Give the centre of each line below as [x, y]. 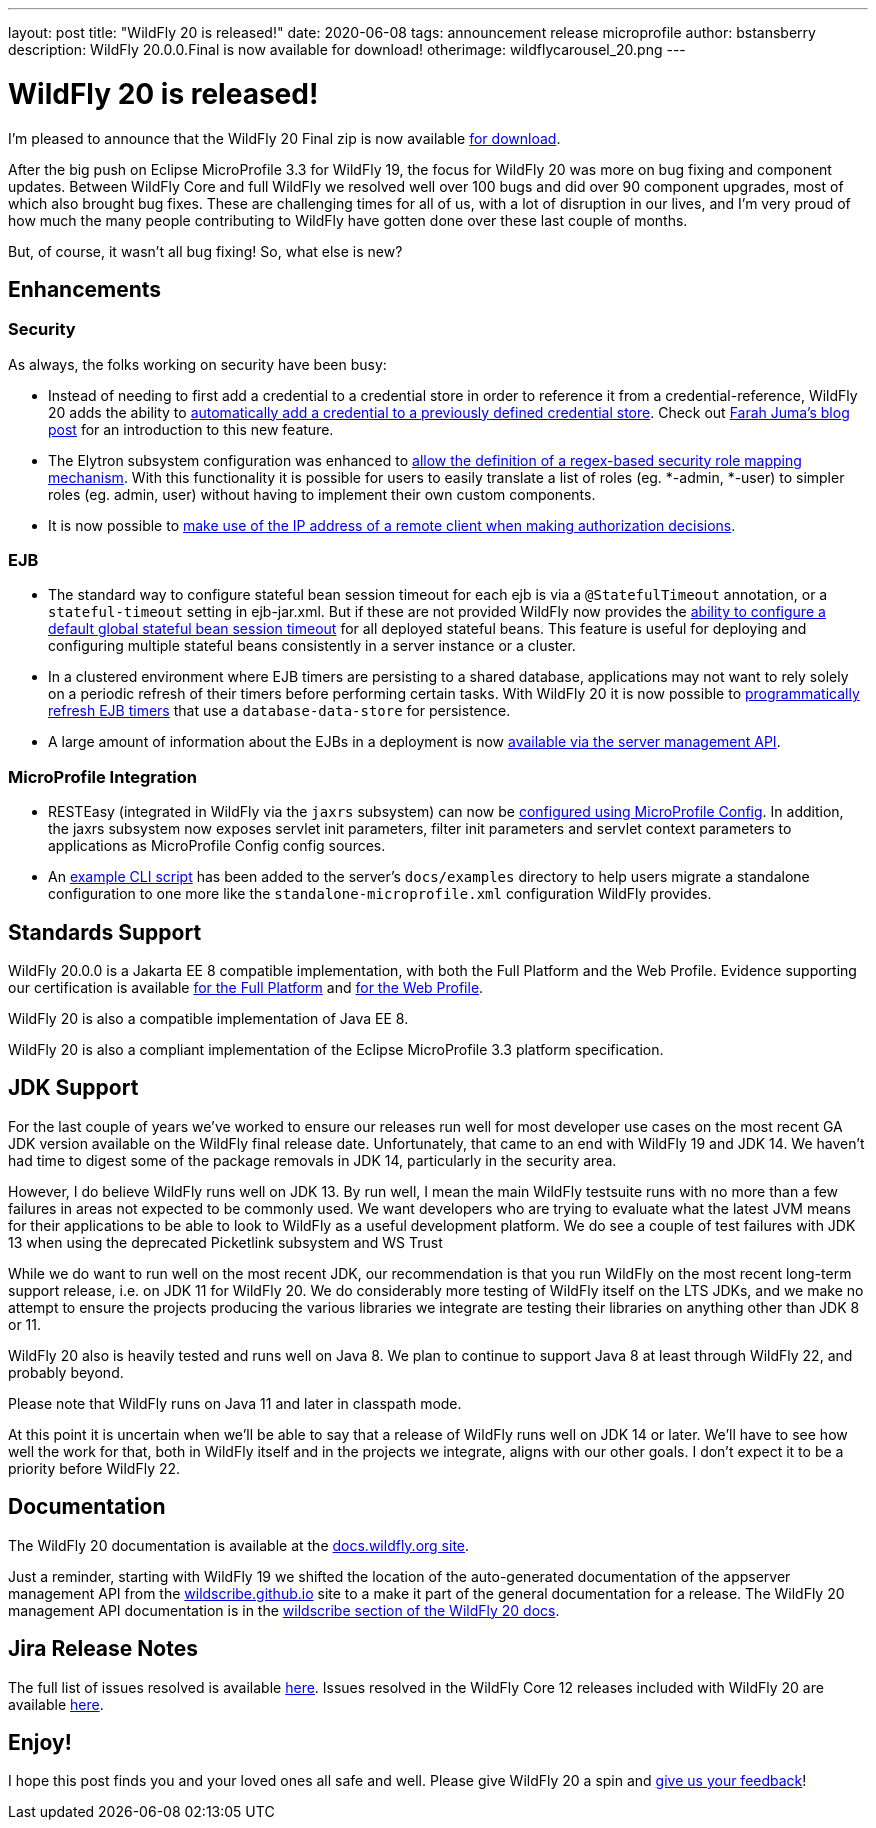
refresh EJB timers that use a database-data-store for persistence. [279, 711]
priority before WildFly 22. [94, 1468]
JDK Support [73, 1088]
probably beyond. [66, 1372]
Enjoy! [40, 1743]
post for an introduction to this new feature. [191, 429]
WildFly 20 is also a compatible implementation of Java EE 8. [208, 1019]
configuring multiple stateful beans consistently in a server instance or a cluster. [312, 646]
